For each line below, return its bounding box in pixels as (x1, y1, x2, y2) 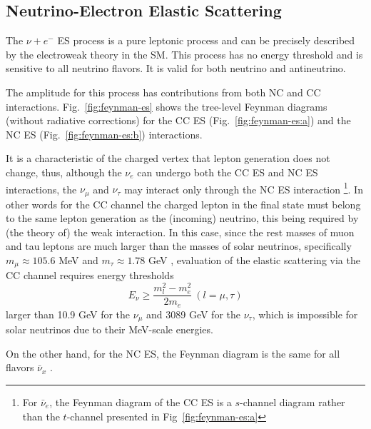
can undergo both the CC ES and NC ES (137, 164, 318, 179)
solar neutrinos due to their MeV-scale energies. (6, 322, 213, 337)
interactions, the (6, 181, 77, 196)
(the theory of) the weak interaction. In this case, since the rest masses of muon (6, 224, 355, 239)
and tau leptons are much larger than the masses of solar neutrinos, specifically (6, 238, 352, 253)
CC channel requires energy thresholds (6, 268, 174, 283)
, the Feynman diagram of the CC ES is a (49, 395, 232, 410)
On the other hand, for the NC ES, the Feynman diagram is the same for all (6, 345, 340, 360)
